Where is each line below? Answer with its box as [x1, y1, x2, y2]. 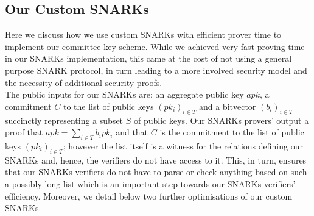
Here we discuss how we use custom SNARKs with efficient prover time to [5, 28, 282, 41]
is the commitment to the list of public [159, 126, 304, 139]
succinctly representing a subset [5, 113, 124, 126]
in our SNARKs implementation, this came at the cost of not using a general [5, 52, 292, 65]
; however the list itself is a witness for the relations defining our [63, 139, 303, 152]
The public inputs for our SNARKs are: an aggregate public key [5, 88, 244, 101]
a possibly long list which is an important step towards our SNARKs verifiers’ [5, 177, 296, 190]
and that [116, 126, 148, 139]
